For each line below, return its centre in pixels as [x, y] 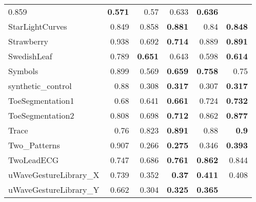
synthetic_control [40, 86]
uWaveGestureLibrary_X [54, 175]
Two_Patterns [34, 145]
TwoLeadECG [34, 160]
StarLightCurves [38, 26]
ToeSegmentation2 [41, 115]
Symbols [23, 71]
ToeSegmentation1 [41, 100]
